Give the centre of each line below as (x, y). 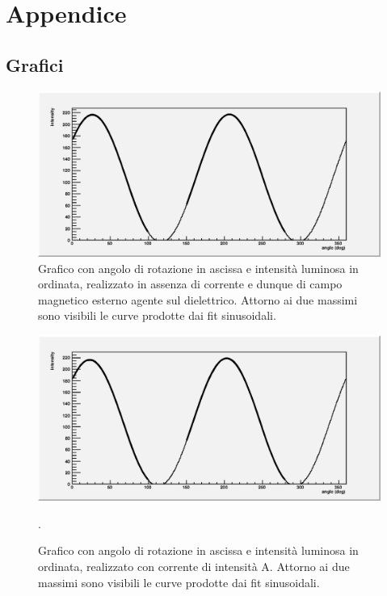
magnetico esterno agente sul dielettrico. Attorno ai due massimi (198, 299)
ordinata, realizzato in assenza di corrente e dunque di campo (190, 284)
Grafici (35, 64)
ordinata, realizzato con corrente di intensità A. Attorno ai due (194, 567)
